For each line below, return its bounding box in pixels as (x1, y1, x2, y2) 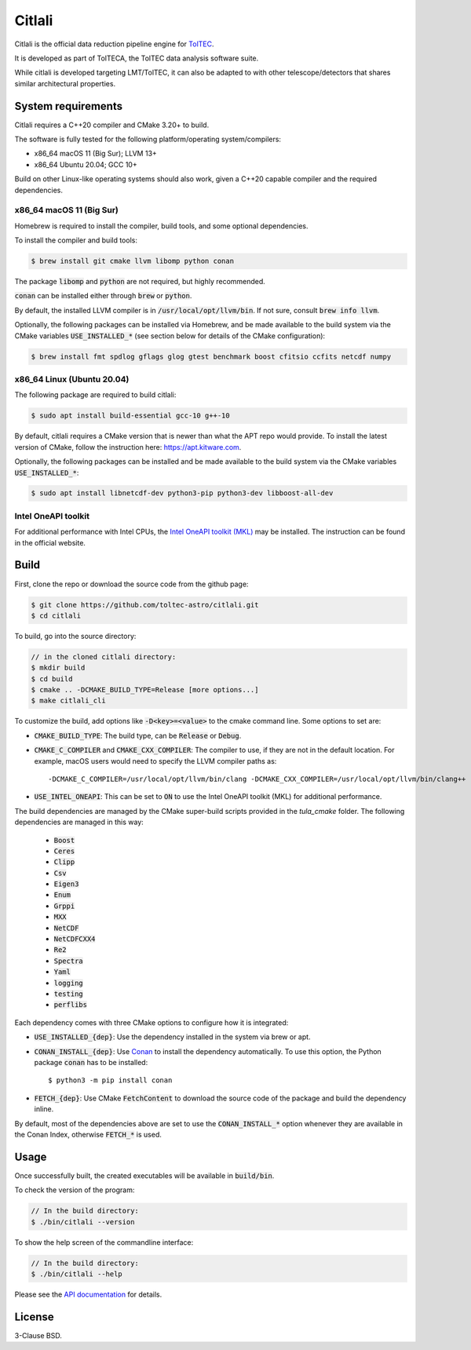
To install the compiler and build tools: (14, 235, 137, 245)
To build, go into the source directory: (14, 631, 137, 640)
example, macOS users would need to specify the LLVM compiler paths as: (34, 756, 277, 765)
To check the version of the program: (14, 1185, 135, 1195)
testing (53, 990, 84, 998)
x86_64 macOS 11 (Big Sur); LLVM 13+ (34, 149, 157, 159)
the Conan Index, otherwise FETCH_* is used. (14, 1129, 162, 1139)
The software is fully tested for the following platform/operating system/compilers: (14, 134, 282, 144)
